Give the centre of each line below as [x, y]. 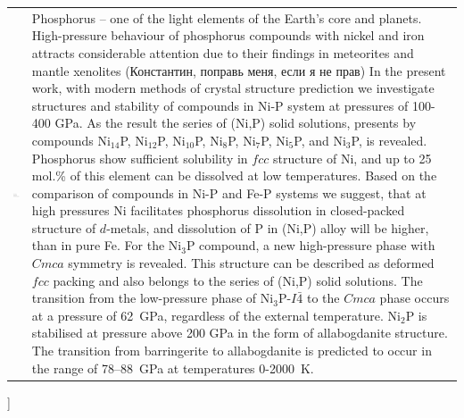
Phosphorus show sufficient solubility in [140, 158]
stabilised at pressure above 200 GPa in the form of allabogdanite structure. [240, 333]
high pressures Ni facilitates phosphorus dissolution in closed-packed [218, 210]
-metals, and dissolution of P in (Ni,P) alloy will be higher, [268, 227]
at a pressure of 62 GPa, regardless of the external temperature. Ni [216, 315]
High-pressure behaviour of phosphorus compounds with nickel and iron [228, 35]
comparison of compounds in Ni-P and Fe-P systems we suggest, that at [229, 192]
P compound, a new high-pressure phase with [311, 245]
